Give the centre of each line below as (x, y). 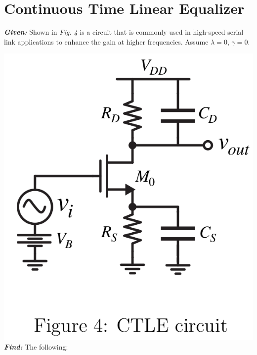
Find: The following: (36, 346)
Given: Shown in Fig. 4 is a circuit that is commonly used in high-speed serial (124, 32)
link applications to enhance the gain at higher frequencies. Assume (106, 41)
